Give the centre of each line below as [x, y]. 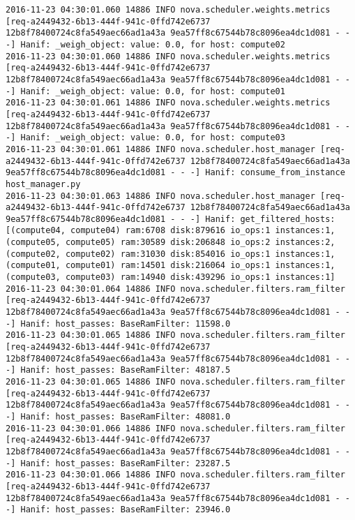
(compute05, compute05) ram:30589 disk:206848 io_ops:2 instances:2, [171, 243]
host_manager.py [43, 184]
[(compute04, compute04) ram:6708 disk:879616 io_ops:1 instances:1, [171, 231]
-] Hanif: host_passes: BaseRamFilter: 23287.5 [118, 463]
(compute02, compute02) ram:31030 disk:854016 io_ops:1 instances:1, [171, 254]
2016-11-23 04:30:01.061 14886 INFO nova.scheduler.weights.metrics [168, 103]
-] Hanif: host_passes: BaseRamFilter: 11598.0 [118, 324]
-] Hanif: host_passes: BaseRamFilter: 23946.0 [118, 510]
